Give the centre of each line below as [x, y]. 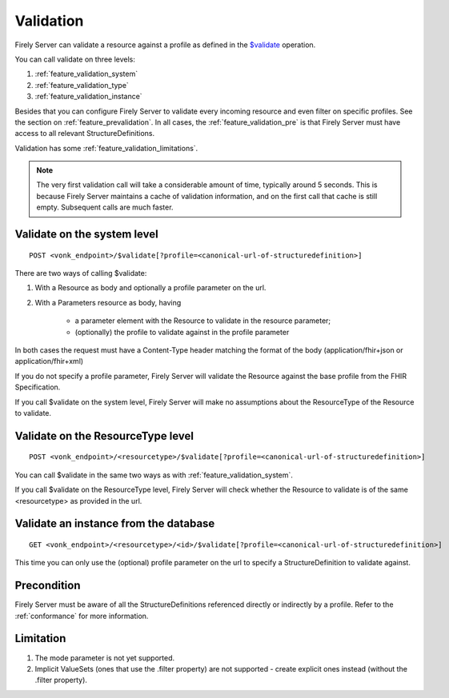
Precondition [48, 586]
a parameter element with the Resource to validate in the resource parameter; [203, 321]
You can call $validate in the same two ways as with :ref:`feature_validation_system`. [154, 475]
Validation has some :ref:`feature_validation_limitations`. [106, 148]
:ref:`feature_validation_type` [82, 85]
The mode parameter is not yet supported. [105, 658]
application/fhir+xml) [49, 361]
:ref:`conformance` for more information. [82, 616]
